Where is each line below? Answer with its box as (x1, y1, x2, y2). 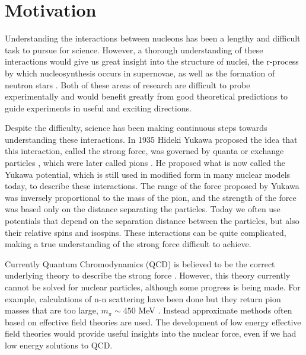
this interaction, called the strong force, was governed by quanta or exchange (5, 145, 284, 157)
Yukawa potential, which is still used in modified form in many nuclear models (5, 168, 291, 180)
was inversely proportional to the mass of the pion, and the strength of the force (5, 191, 297, 203)
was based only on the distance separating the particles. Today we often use (5, 203, 280, 215)
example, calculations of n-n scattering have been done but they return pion (5, 292, 281, 305)
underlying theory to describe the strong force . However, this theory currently (5, 269, 291, 282)
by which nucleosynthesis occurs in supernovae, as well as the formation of (5, 66, 275, 79)
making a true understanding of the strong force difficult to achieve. (5, 238, 251, 250)
